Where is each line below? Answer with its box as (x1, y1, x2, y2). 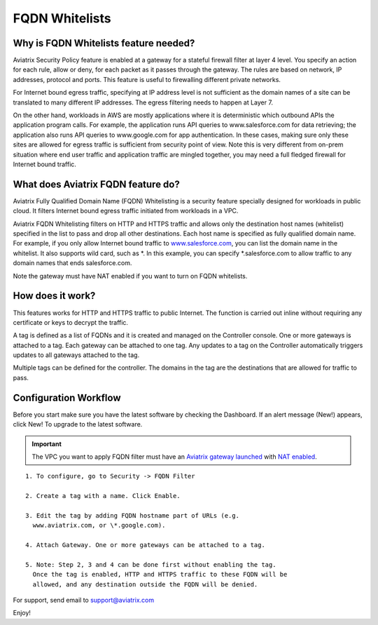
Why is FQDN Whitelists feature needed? (13, 37, 195, 49)
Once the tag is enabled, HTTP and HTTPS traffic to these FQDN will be (32, 570, 288, 579)
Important (31, 439, 62, 448)
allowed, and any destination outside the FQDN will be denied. (32, 580, 258, 589)
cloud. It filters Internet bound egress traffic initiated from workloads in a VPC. (13, 207, 239, 215)
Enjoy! (13, 609, 31, 617)
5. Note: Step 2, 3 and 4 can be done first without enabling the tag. (25, 560, 276, 568)
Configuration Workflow (13, 391, 121, 403)
